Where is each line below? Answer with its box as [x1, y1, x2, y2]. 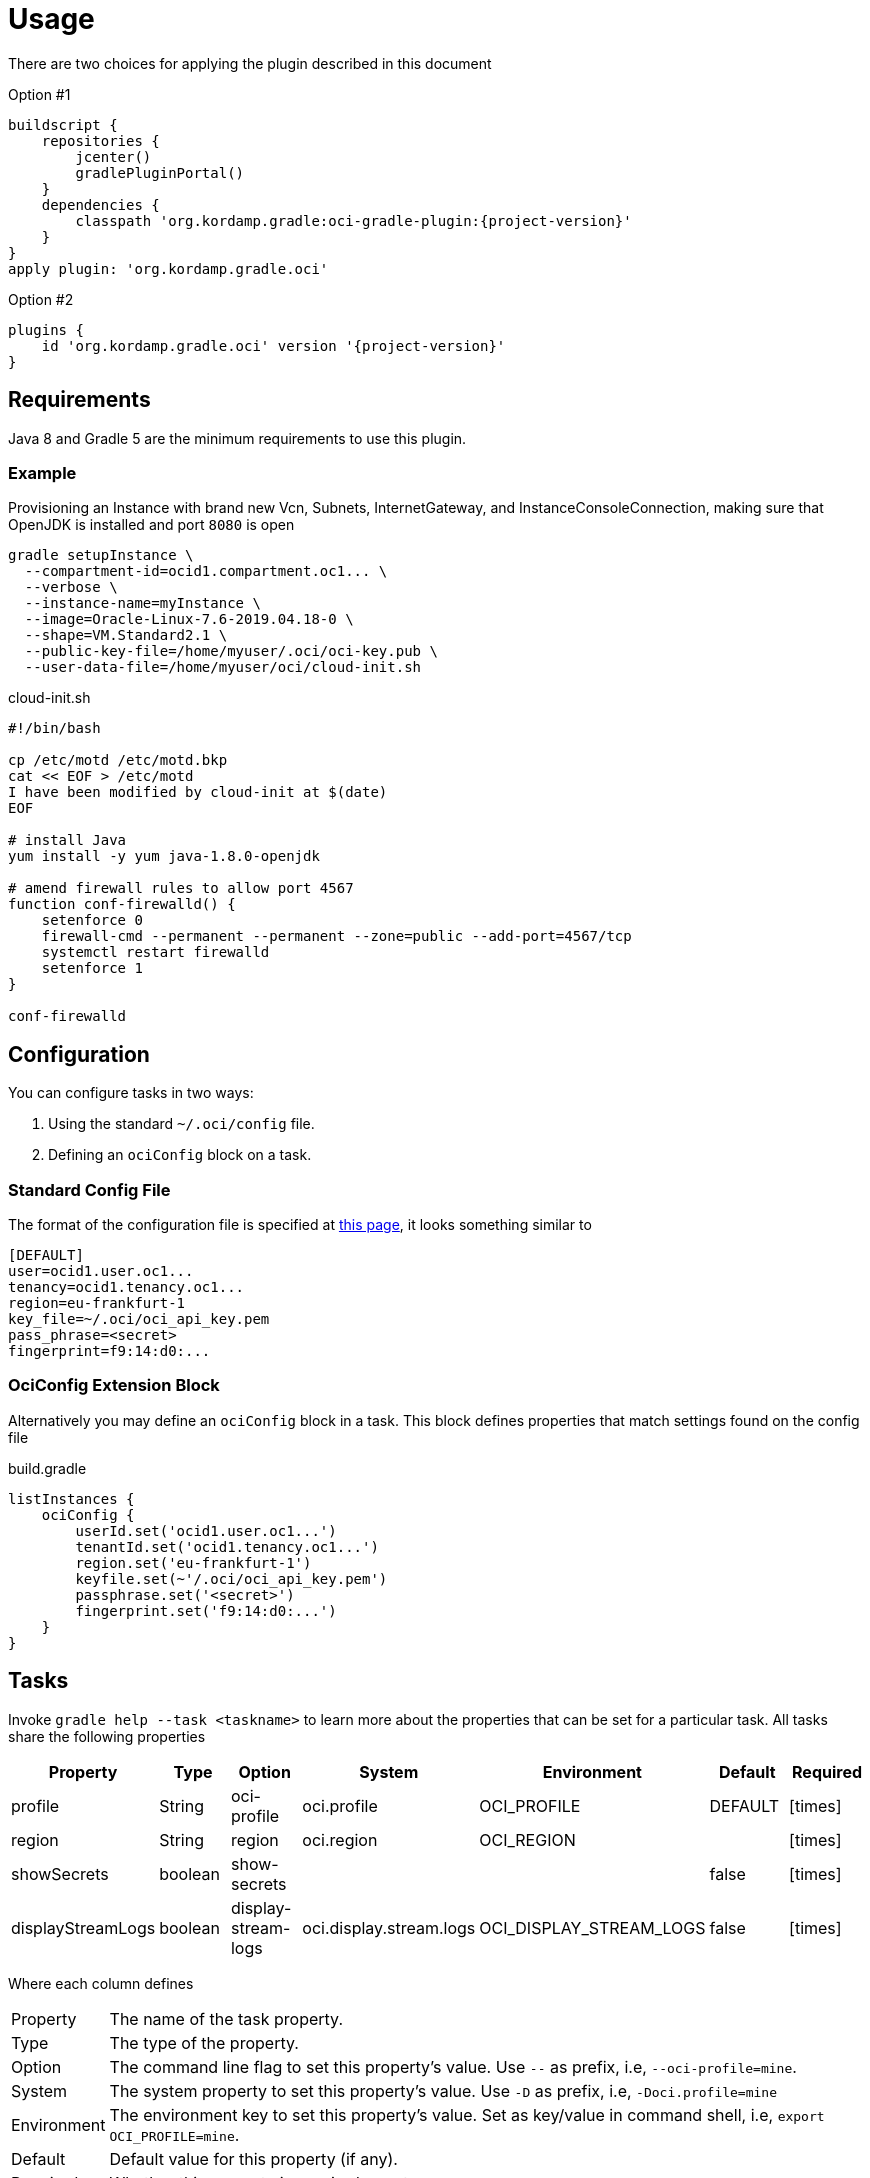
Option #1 [8, 85, 71, 103]
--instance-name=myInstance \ [24, 595, 261, 612]
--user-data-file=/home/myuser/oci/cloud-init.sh [24, 659, 422, 676]
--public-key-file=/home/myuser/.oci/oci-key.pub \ [24, 643, 438, 660]
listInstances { [8, 1490, 135, 1507]
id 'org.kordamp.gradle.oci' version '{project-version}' [41, 337, 506, 354]
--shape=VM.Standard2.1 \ [24, 627, 228, 644]
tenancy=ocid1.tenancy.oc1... [8, 1278, 245, 1295]
